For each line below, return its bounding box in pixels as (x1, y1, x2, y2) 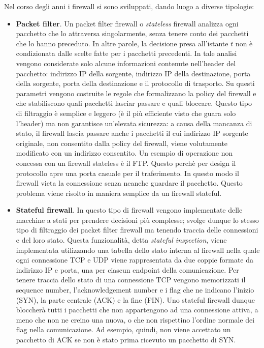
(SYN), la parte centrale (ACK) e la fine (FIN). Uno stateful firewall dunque (16, 294, 255, 305)
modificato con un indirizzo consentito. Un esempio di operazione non (16, 148, 233, 158)
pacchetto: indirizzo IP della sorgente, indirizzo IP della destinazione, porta (16, 68, 251, 78)
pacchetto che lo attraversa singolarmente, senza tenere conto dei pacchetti (16, 28, 249, 39)
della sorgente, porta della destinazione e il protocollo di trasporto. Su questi (16, 78, 255, 89)
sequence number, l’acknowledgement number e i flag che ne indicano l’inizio (16, 284, 254, 295)
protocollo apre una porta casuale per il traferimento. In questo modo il (16, 167, 239, 178)
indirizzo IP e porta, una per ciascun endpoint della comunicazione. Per (16, 264, 239, 275)
